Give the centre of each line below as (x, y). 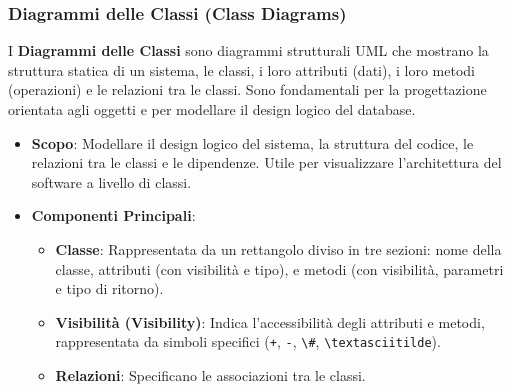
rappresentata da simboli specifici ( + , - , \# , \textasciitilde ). (248, 341)
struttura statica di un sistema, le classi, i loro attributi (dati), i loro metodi (241, 69)
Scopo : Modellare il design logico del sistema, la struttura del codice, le (252, 142)
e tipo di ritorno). (109, 288)
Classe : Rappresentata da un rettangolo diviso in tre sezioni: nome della (278, 248)
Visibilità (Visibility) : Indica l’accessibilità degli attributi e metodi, (270, 321)
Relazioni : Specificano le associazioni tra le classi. (210, 375)
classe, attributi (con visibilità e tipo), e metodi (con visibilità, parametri (279, 268)
